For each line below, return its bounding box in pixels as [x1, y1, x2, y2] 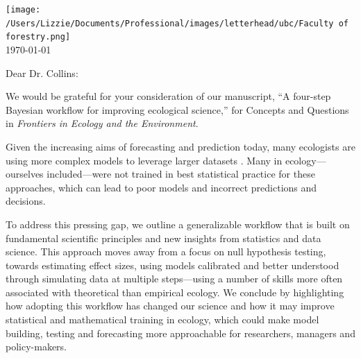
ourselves [6, 167, 44, 181]
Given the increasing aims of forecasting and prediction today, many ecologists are [6, 139, 355, 153]
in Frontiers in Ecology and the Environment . [6, 116, 199, 130]
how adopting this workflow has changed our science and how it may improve [6, 298, 335, 313]
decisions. [6, 194, 46, 208]
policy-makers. [6, 339, 67, 354]
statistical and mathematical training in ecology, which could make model [6, 312, 319, 327]
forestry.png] [6, 32, 71, 42]
